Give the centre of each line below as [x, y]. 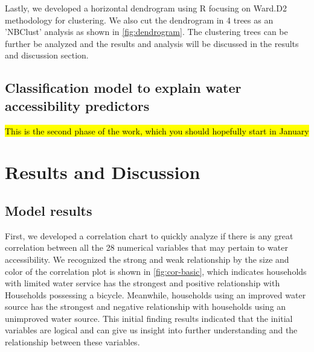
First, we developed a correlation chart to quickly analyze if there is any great [149, 235]
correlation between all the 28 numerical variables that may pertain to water [146, 247]
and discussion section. [47, 55]
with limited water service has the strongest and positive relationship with [143, 283]
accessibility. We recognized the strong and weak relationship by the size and [147, 259]
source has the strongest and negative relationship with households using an [146, 306]
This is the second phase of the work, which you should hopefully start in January [157, 130]
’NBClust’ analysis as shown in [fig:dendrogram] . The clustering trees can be [146, 32]
